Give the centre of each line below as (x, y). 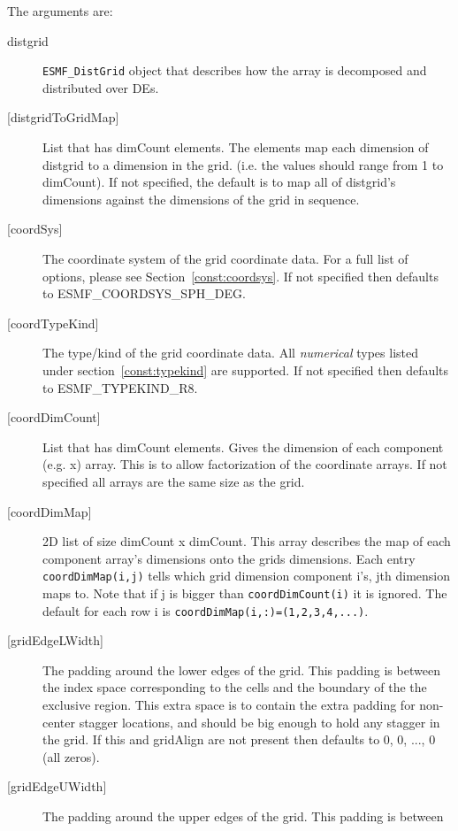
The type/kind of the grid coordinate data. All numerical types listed (231, 353)
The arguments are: (60, 11)
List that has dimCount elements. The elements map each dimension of (236, 147)
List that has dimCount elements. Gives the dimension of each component (243, 446)
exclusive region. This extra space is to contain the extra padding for (229, 705)
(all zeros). (71, 756)
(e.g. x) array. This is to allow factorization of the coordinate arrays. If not (245, 464)
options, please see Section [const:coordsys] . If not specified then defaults (240, 276)
